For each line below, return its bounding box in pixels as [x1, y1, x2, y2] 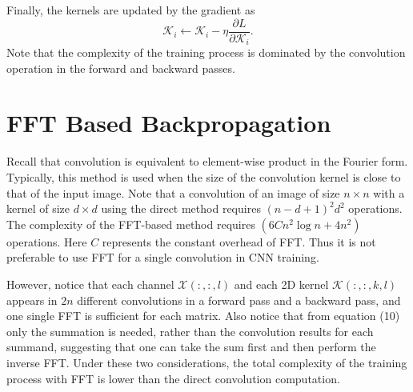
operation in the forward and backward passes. [6, 59, 235, 76]
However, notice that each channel [6, 275, 174, 292]
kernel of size [6, 200, 70, 217]
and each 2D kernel [234, 275, 329, 292]
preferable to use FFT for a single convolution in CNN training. [6, 249, 319, 266]
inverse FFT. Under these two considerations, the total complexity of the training [6, 354, 407, 370]
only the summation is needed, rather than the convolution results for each [6, 322, 374, 339]
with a [373, 184, 405, 201]
